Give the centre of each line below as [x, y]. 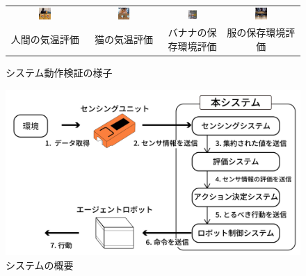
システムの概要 [40, 265]
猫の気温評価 [123, 39]
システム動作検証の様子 [59, 73]
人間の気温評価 [45, 39]
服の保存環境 [256, 32]
